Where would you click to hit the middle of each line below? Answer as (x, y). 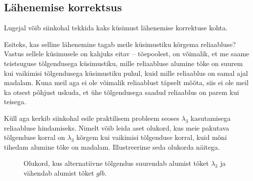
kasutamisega (211, 118)
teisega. (15, 102)
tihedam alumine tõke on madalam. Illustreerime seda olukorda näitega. (112, 147)
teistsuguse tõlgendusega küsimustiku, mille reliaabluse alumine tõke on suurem (124, 63)
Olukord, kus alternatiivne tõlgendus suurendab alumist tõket (116, 163)
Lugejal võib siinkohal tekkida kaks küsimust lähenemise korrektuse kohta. (116, 28)
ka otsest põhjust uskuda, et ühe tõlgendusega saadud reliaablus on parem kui (122, 92)
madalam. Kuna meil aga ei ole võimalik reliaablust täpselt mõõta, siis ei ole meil (126, 82)
